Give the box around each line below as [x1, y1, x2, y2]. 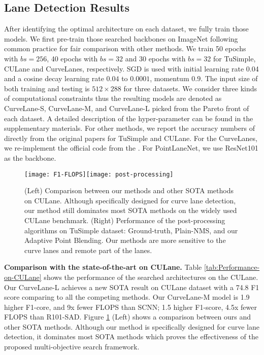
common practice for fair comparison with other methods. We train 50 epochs [4, 43, 246, 54]
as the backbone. [4, 152, 56, 163]
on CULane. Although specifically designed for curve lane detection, [24, 195, 236, 205]
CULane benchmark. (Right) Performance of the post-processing [24, 215, 225, 225]
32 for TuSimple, [204, 53, 256, 63]
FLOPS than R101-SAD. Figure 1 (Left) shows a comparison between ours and [4, 311, 251, 322]
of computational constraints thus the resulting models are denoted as [4, 93, 222, 103]
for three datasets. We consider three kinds [123, 83, 257, 93]
